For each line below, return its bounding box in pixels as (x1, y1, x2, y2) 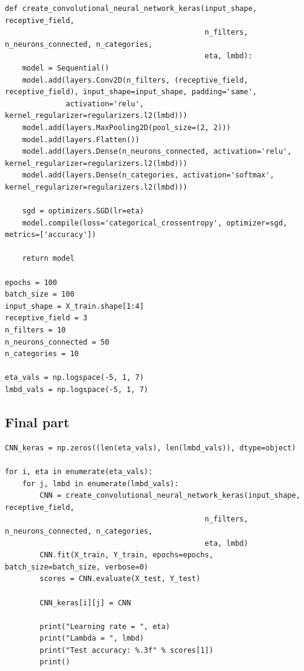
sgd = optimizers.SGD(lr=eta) (22, 207, 144, 216)
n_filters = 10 (5, 326, 66, 335)
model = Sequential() (22, 63, 109, 72)
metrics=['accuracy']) (5, 230, 96, 239)
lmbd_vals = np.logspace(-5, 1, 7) (5, 385, 149, 394)
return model (22, 254, 75, 263)
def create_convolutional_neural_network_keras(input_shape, (5, 4, 257, 13)
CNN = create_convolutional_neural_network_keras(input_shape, (39, 491, 300, 500)
